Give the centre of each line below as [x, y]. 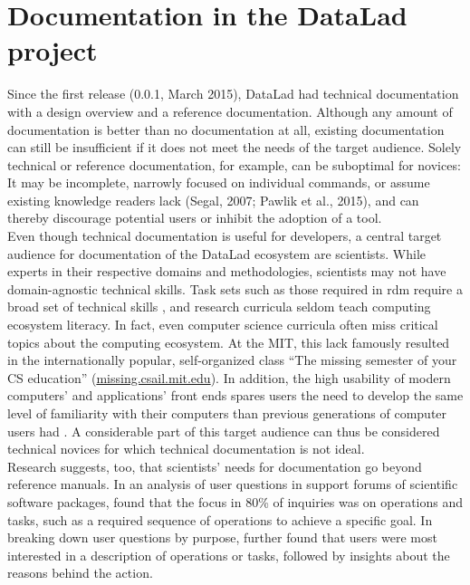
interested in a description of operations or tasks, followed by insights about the [229, 555]
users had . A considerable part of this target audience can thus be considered [224, 431]
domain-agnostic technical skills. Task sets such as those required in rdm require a [235, 288]
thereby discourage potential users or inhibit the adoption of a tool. [195, 218]
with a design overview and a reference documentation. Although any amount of [230, 111]
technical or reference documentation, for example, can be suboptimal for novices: [234, 164]
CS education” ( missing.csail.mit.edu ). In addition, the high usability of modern [229, 377]
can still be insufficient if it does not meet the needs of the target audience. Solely [235, 147]
